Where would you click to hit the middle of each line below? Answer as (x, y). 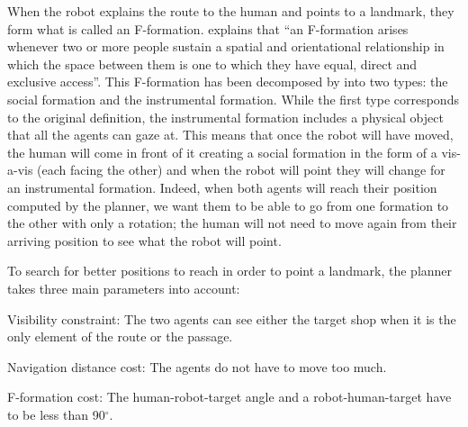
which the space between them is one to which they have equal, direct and (212, 64)
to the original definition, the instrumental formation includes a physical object (225, 117)
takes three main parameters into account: (124, 288)
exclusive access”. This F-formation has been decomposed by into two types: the (228, 82)
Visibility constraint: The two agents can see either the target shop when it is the (232, 318)
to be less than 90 (56, 414)
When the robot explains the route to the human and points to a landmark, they (231, 11)
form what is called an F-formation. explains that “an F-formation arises (208, 28)
